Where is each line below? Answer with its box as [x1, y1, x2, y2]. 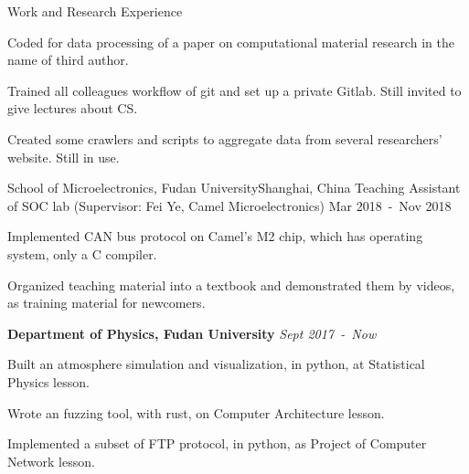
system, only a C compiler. [7, 244, 157, 263]
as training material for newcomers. [7, 293, 206, 312]
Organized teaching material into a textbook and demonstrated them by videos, [7, 275, 455, 294]
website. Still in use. [7, 147, 120, 166]
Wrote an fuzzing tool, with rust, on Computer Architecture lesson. [7, 403, 385, 422]
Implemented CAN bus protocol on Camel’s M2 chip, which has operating [7, 226, 423, 246]
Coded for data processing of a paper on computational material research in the [7, 32, 454, 51]
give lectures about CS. [7, 99, 138, 118]
